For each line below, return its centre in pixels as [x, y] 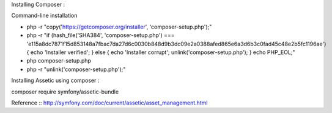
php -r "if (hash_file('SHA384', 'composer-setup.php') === [101, 35]
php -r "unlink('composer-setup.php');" [76, 69]
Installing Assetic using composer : [55, 80]
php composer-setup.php [59, 61]
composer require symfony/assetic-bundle [65, 92]
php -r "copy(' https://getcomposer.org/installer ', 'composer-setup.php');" [119, 27]
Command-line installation [44, 16]
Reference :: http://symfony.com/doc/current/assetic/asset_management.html [109, 103]
